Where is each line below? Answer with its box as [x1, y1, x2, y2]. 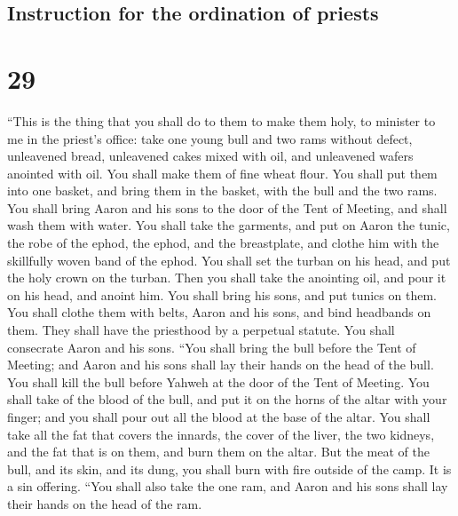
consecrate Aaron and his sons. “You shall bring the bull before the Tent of [7, 337, 416, 356]
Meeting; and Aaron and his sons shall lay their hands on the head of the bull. [7, 355, 434, 374]
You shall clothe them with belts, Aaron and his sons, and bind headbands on [7, 303, 431, 322]
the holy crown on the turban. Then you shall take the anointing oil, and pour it [7, 268, 446, 287]
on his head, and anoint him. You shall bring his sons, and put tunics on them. [7, 285, 437, 304]
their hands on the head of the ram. [7, 494, 202, 512]
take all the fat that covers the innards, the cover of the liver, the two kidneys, [7, 425, 435, 443]
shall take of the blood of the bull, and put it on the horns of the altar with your [7, 390, 447, 409]
